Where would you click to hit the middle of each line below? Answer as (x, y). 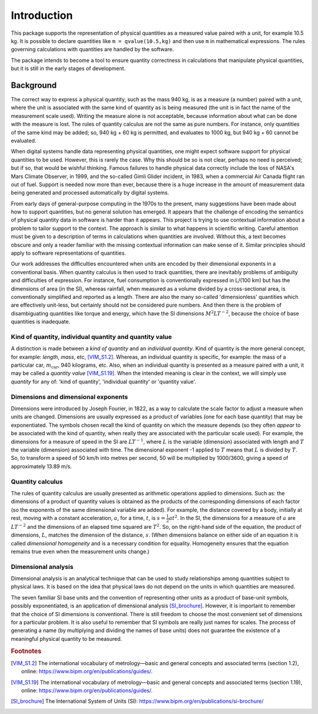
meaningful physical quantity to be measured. (67, 639)
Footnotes (26, 651)
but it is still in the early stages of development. (68, 68)
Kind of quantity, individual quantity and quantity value (91, 337)
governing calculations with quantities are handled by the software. (92, 50)
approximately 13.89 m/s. (41, 466)
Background (34, 85)
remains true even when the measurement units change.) (80, 551)
